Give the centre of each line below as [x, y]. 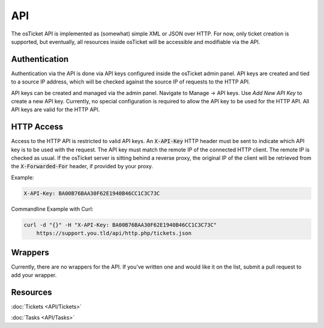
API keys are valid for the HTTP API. [55, 110]
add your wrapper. [34, 275]
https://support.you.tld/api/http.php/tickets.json [114, 233]
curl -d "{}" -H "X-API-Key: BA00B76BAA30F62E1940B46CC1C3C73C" [120, 225]
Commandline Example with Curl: [52, 209]
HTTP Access [37, 127]
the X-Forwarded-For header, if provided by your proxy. [82, 166]
